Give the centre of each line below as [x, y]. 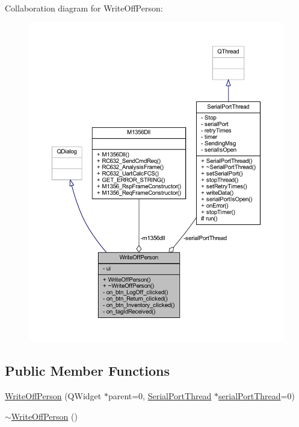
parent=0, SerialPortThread [160, 396]
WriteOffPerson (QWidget [53, 396]
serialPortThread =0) [257, 396]
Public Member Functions [87, 371]
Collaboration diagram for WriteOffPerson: [84, 8]
